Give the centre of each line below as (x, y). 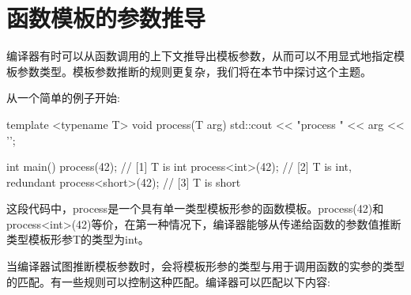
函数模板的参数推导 (106, 18)
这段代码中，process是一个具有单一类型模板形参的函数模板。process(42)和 (195, 208)
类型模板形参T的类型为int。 (78, 239)
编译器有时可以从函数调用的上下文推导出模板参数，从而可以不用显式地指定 (200, 56)
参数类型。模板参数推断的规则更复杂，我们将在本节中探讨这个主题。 (194, 71)
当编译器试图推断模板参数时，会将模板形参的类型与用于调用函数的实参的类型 (205, 266)
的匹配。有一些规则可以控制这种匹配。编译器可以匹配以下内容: (168, 281)
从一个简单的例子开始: (63, 98)
